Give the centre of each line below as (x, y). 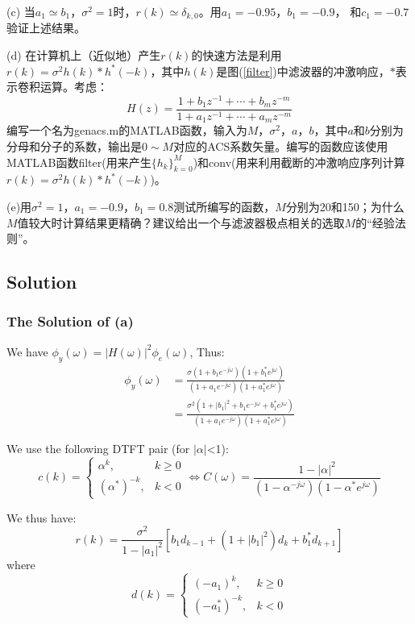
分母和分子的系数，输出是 (74, 146)
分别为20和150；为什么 (345, 206)
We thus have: (41, 517)
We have (27, 351)
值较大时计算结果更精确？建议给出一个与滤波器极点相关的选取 (181, 222)
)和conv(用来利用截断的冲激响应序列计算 (299, 162)
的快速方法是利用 (237, 55)
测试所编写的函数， (224, 206)
